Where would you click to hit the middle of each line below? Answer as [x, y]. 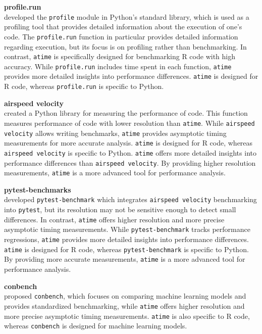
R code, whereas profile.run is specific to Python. [84, 86]
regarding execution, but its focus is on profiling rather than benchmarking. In [125, 46]
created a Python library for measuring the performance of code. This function [126, 113]
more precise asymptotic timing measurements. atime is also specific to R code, [127, 316]
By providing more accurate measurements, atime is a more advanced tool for [125, 259]
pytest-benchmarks [38, 189]
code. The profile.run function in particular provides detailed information [121, 36]
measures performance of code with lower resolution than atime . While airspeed [129, 123]
